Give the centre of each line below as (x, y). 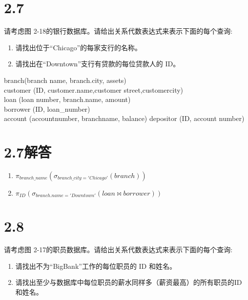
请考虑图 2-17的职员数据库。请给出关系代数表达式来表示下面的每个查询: (118, 250)
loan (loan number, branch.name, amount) (67, 99)
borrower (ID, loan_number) (47, 109)
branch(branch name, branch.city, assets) (65, 80)
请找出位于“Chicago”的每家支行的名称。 (79, 47)
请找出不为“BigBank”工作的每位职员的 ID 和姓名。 (96, 266)
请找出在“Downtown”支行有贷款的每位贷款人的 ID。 (98, 64)
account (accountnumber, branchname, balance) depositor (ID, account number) (124, 118)
